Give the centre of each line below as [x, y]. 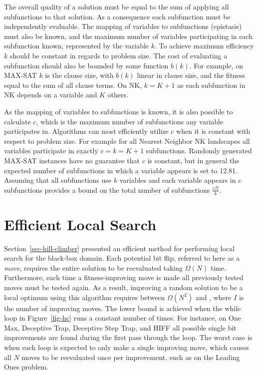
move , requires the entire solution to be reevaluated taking [94, 267]
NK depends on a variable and [51, 95]
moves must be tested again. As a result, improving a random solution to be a [124, 287]
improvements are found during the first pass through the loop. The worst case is [128, 337]
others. [118, 95]
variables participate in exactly [51, 151]
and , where [213, 297]
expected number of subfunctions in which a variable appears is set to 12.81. [121, 170]
